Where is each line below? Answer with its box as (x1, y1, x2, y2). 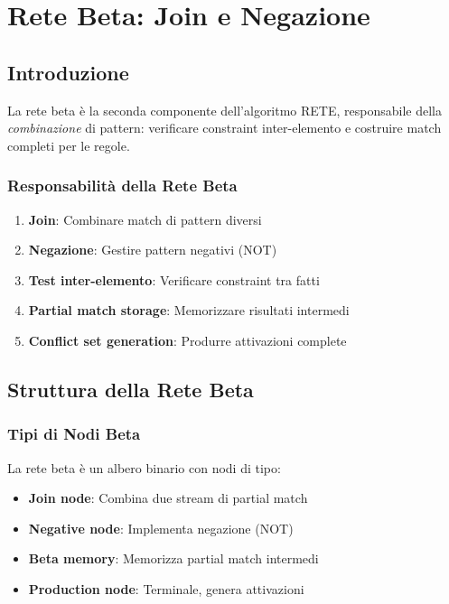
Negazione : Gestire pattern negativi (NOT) (28, 240, 277, 259)
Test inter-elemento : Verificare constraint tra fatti (28, 270, 320, 289)
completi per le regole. (7, 135, 130, 154)
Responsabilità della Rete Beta (7, 174, 238, 197)
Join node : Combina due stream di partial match (28, 488, 308, 507)
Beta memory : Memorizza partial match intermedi (28, 549, 319, 568)
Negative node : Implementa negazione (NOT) (28, 518, 294, 537)
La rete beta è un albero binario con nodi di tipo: (7, 458, 281, 477)
